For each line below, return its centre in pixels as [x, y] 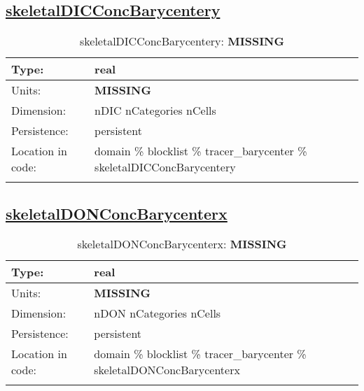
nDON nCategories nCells [157, 313]
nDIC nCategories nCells [155, 111]
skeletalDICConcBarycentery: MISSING [182, 41]
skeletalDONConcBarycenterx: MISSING [182, 244]
